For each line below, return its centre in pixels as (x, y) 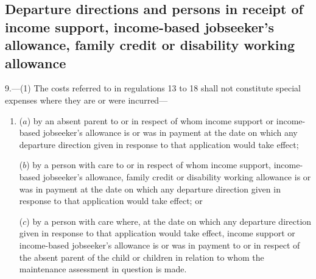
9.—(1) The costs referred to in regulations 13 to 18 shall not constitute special (153, 88)
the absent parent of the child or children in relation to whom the (142, 257)
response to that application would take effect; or (111, 201)
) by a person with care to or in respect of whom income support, (149, 165)
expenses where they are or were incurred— (86, 100)
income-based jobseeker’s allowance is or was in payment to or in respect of (160, 245)
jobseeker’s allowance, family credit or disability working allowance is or (177, 176)
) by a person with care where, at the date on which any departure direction (169, 221)
